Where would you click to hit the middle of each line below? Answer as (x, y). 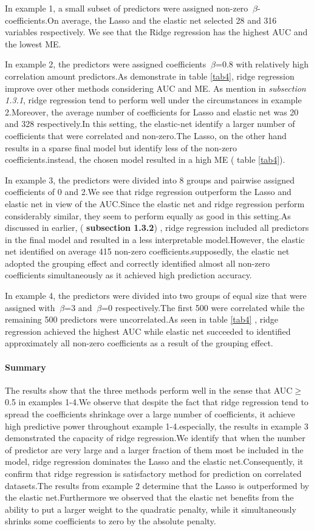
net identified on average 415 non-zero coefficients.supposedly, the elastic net (147, 251)
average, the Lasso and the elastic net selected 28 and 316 (169, 20)
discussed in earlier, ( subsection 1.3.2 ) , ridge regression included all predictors (157, 228)
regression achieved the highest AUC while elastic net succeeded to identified (148, 331)
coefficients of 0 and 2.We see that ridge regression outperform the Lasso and (148, 192)
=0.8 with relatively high (262, 64)
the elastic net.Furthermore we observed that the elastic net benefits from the (149, 497)
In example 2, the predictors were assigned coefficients (106, 64)
